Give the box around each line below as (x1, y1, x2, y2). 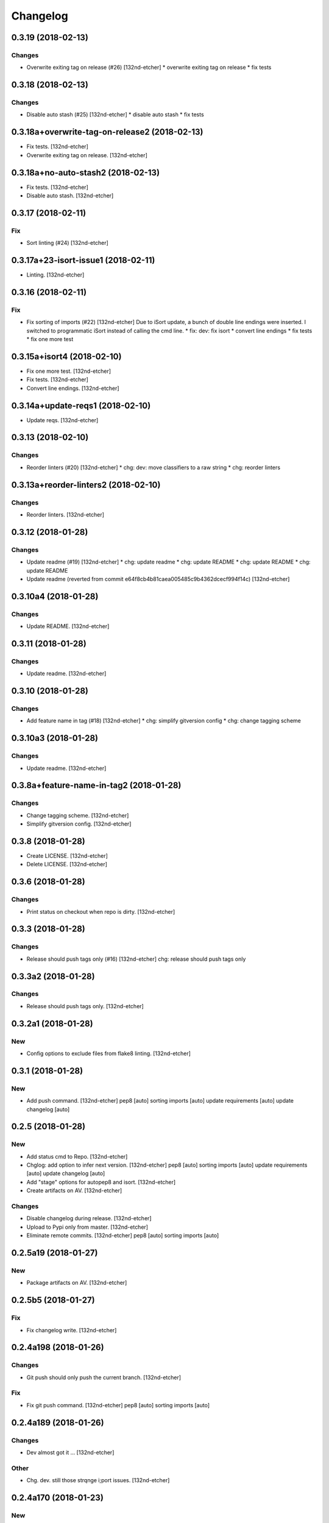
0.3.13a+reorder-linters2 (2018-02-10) (11, 479, 161, 490)
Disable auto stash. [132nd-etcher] (26, 192, 114, 199)
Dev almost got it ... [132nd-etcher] (26, 1449, 115, 1456)
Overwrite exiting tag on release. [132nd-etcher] (26, 151, 147, 158)
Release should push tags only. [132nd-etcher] (26, 1002, 144, 1009)
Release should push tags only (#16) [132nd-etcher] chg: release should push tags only (26, 955, 246, 963)
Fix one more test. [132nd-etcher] (26, 367, 111, 375)
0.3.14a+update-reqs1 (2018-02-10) (11, 400, 151, 411)
